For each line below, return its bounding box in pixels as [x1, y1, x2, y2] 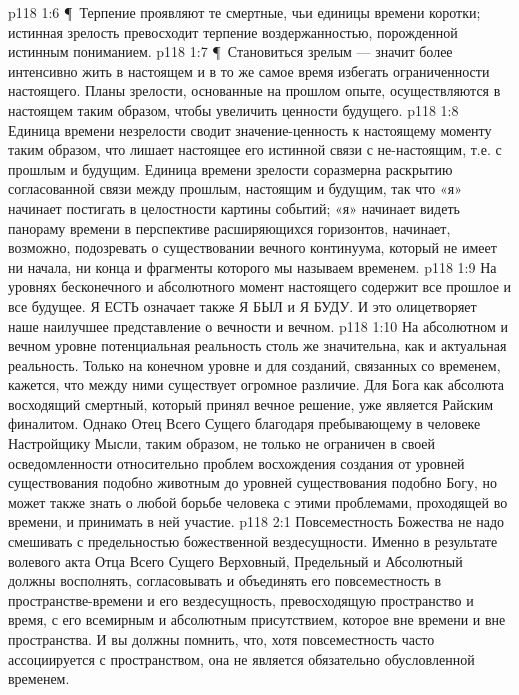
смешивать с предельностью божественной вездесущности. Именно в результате [8, 531, 498, 552]
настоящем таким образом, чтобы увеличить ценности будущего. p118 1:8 [8, 99, 459, 120]
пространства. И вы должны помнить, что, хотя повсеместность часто [8, 629, 435, 649]
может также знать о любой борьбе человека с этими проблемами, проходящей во [8, 491, 508, 512]
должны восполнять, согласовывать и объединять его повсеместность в [8, 570, 442, 591]
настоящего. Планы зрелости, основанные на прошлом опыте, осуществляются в [8, 80, 501, 101]
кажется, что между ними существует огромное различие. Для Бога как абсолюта [8, 374, 504, 395]
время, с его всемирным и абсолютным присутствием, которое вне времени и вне [8, 609, 506, 630]
